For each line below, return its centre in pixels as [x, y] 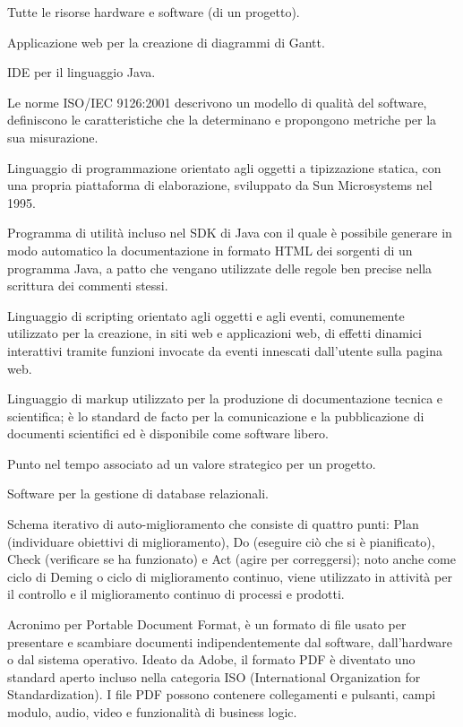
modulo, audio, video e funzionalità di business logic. [152, 712]
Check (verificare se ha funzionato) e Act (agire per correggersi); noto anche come [231, 559]
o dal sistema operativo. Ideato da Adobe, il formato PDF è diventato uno [211, 659]
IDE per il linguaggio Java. [81, 72]
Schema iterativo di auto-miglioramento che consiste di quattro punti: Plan [213, 524]
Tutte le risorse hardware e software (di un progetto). [154, 12]
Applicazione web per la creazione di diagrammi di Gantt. [166, 42]
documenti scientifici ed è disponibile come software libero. [168, 433]
